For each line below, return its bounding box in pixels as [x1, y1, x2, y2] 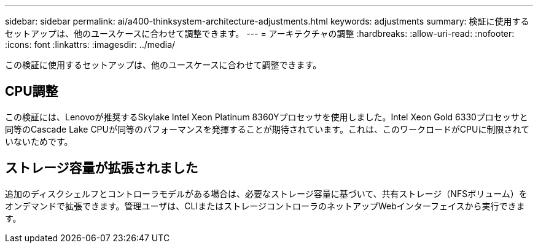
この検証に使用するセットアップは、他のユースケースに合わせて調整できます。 [5, 60, 322, 70]
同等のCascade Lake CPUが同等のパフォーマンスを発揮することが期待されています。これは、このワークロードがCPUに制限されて [5, 123, 530, 134]
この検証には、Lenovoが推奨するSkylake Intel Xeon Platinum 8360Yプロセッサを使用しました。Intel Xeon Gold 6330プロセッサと [5, 111, 528, 122]
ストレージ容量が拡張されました [5, 160, 198, 176]
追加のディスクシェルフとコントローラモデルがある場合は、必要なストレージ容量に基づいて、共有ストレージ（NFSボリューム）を [5, 188, 528, 199]
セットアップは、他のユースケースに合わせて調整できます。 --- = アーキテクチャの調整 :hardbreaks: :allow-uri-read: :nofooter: [5, 28, 515, 39]
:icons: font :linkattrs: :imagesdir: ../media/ [5, 39, 176, 50]
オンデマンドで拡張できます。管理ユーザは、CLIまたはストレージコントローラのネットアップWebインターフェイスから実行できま [5, 200, 525, 211]
